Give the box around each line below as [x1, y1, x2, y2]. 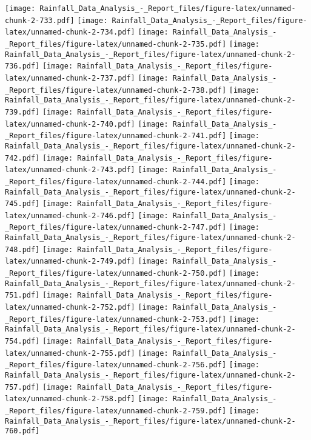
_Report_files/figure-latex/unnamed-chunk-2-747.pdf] [5, 223, 227, 232]
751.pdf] [5, 291, 40, 300]
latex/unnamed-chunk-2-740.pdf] [5, 119, 135, 128]
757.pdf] [5, 382, 40, 392]
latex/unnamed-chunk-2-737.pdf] [5, 73, 135, 82]
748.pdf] [5, 245, 40, 254]
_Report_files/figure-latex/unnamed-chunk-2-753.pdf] [5, 315, 227, 324]
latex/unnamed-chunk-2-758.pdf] [5, 395, 135, 404]
